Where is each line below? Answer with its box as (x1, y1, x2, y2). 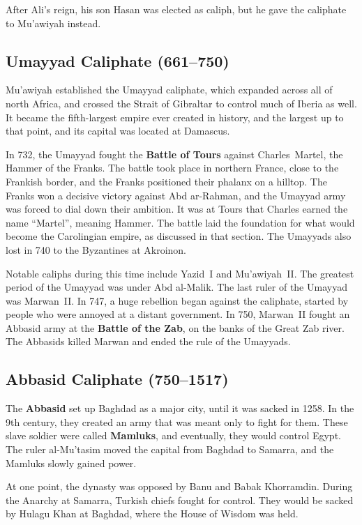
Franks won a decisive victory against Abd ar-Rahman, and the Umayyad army (6, 188, 346, 202)
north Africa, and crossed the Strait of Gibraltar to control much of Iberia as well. (6, 96, 357, 110)
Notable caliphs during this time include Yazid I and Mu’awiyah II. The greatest (6, 266, 354, 280)
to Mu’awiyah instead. (6, 15, 101, 30)
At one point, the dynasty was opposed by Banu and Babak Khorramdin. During (6, 479, 353, 494)
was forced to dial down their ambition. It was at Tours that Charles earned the (6, 201, 348, 216)
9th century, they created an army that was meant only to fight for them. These (6, 414, 348, 429)
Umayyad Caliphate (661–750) (6, 50, 229, 71)
